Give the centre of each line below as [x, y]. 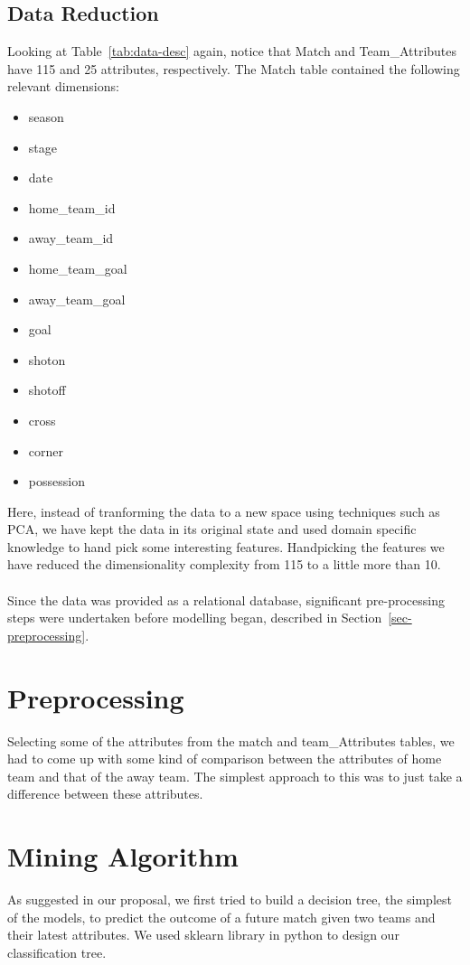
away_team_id [71, 238]
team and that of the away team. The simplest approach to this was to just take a [235, 776]
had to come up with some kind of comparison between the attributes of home [225, 759]
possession [56, 481]
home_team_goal [78, 268]
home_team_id [72, 207]
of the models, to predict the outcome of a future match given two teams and [221, 917]
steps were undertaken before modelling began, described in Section [195, 618]
